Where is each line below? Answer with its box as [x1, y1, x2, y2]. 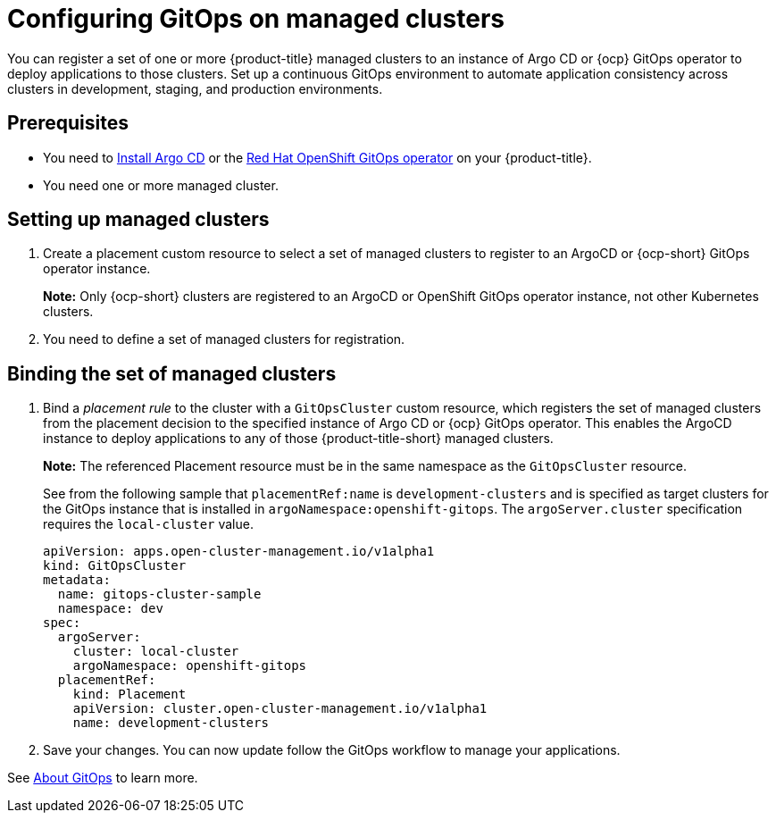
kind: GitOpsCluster [43, 558, 187, 573]
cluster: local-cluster [72, 644, 239, 659]
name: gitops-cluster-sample [57, 587, 262, 602]
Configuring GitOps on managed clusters [7, 4, 505, 34]
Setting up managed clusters [7, 208, 270, 231]
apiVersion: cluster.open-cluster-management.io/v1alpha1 [72, 701, 488, 716]
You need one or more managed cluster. [43, 177, 279, 193]
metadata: [43, 573, 111, 588]
